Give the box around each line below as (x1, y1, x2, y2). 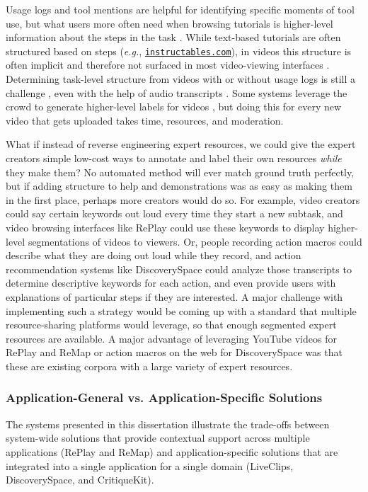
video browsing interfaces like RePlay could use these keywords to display (6, 219, 325, 234)
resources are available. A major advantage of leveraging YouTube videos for (6, 331, 337, 345)
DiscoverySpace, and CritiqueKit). (6, 472, 154, 487)
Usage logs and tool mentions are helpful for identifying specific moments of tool (6, 2, 355, 16)
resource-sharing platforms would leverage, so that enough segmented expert (6, 317, 337, 332)
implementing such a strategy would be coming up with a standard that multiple (6, 303, 357, 318)
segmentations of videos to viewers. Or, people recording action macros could (28, 234, 362, 248)
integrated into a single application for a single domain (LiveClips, (6, 458, 294, 473)
